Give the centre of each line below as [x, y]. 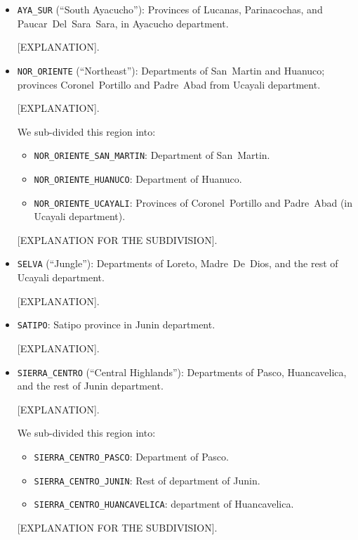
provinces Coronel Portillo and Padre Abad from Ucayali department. [169, 84]
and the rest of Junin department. [90, 386]
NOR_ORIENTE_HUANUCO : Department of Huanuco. [138, 178]
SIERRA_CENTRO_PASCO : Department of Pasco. [131, 456]
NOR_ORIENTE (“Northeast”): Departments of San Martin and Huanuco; [171, 70]
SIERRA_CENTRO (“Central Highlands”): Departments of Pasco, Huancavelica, [182, 372]
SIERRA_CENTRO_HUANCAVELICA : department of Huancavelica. [164, 504]
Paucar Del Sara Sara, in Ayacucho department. [123, 23]
